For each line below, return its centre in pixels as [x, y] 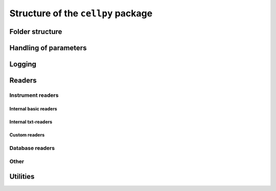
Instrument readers [34, 95]
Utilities [22, 176]
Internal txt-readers [31, 122]
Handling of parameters [48, 48]
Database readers [32, 148]
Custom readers [27, 134]
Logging [23, 64]
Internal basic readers [33, 108]
